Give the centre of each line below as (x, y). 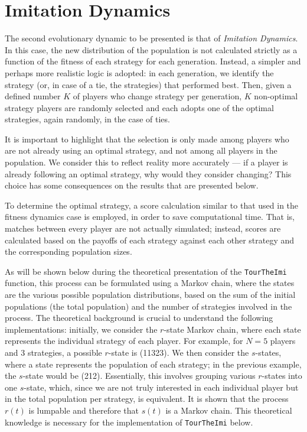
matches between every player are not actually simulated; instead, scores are (143, 228)
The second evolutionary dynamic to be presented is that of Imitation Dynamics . (151, 38)
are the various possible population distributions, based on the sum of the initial (150, 295)
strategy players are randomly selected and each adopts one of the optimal (139, 107)
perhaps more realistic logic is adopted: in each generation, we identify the (139, 72)
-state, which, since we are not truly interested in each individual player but (161, 387)
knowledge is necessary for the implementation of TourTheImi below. (129, 422)
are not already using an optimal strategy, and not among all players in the (141, 150)
